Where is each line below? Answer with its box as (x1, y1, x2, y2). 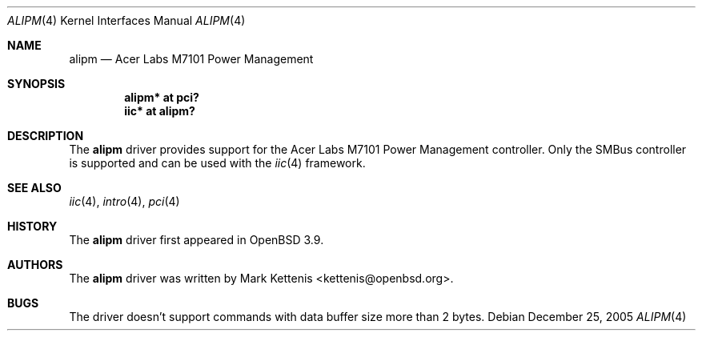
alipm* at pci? (124, 90, 199, 104)
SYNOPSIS (7, 77, 66, 90)
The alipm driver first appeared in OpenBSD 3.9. (69, 233, 324, 247)
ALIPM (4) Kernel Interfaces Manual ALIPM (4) (7, 14, 246, 27)
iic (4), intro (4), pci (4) (69, 195, 180, 208)
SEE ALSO (7, 181, 62, 195)
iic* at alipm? (124, 104, 195, 118)
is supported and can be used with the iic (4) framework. (69, 156, 366, 170)
